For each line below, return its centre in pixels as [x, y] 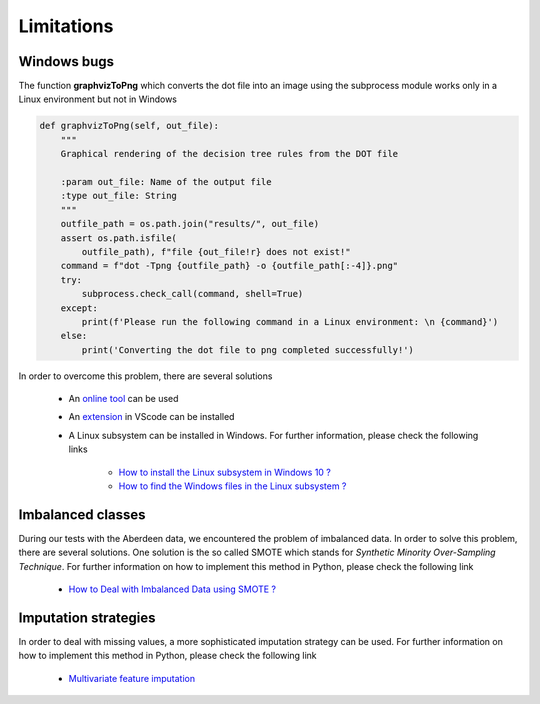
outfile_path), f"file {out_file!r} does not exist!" [216, 251]
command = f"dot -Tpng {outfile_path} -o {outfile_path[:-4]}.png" [229, 266]
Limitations [66, 26]
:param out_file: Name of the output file [166, 181]
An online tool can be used [123, 399]
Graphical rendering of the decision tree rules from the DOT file [229, 154]
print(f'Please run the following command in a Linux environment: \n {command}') [290, 321]
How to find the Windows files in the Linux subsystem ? [232, 486]
